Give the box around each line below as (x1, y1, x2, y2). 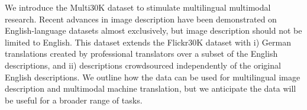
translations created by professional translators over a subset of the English (5, 47, 278, 60)
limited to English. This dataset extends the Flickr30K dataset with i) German (5, 35, 291, 48)
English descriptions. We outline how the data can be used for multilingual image (5, 70, 300, 83)
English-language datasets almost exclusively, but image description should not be (5, 24, 302, 37)
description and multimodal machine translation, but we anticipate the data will (5, 82, 296, 95)
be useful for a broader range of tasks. (5, 93, 143, 106)
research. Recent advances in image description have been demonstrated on (5, 12, 277, 25)
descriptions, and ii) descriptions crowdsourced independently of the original (5, 59, 281, 71)
